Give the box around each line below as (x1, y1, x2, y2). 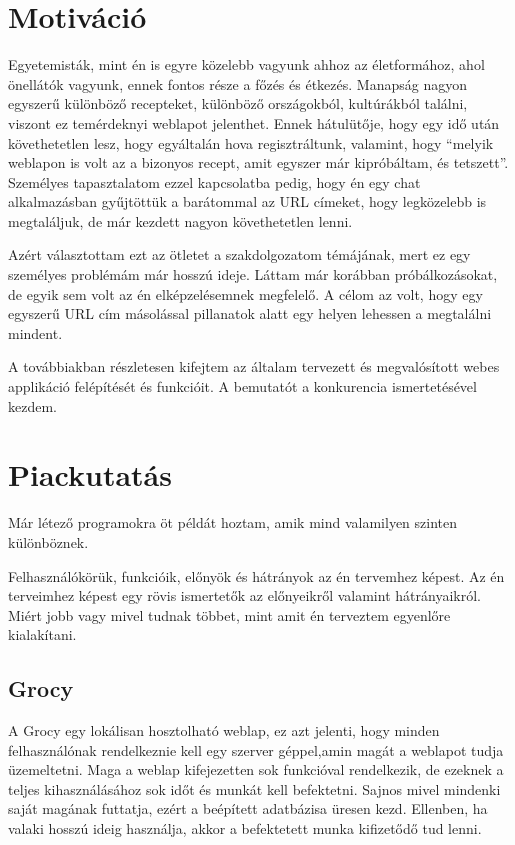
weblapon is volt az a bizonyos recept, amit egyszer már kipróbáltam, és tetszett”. (8, 152, 509, 173)
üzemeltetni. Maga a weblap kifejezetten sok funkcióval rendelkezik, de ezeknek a (8, 759, 504, 780)
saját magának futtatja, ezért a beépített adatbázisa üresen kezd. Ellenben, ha (8, 798, 488, 819)
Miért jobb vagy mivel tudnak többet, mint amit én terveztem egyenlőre (8, 604, 451, 625)
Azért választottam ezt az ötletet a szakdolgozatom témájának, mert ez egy (8, 244, 471, 265)
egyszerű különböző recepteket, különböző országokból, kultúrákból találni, (8, 93, 468, 114)
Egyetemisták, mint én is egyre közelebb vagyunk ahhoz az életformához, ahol (8, 54, 485, 75)
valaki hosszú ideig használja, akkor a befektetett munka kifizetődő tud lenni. (8, 818, 482, 839)
